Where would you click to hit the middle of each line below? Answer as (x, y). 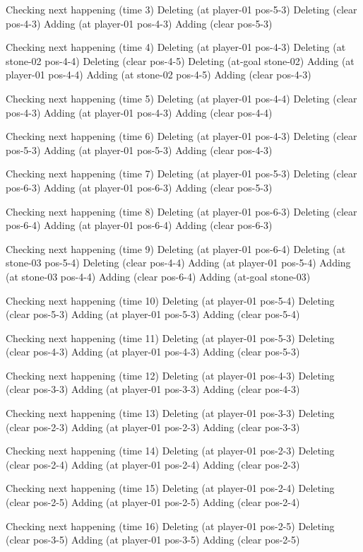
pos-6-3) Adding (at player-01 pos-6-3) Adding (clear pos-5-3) (139, 187)
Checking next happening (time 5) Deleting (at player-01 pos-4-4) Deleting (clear (181, 98)
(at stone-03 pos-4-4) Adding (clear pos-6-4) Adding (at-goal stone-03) (158, 276)
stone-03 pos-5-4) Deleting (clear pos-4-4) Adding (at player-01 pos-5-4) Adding (178, 263)
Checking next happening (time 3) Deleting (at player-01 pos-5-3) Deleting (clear (181, 9)
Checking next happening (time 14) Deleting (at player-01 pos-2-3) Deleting (170, 451)
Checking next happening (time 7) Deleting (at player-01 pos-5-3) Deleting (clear (181, 174)
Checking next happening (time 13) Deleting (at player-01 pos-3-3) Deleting (170, 413)
